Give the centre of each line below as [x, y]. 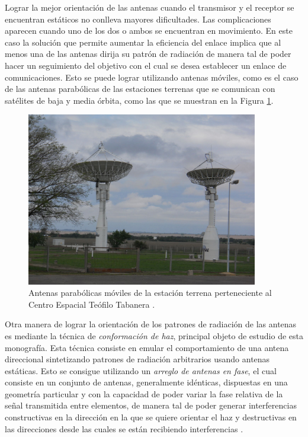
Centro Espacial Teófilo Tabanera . [92, 304]
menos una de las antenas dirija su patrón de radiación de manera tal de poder [148, 54]
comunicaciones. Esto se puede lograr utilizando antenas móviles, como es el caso [152, 77]
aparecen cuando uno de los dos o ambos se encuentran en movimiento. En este [149, 31]
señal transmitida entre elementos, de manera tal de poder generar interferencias [151, 405]
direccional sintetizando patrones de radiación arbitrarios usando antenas [137, 359]
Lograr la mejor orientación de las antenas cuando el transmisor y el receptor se [150, 7]
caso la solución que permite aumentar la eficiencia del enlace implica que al [143, 42]
